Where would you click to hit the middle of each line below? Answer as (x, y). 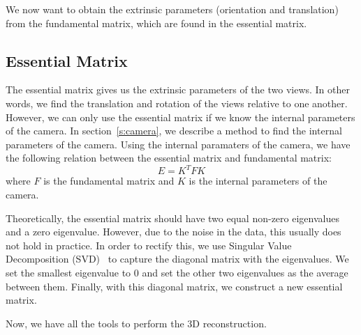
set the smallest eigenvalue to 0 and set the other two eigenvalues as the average (177, 273)
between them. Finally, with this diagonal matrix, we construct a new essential (174, 286)
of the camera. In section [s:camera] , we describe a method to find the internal (174, 131)
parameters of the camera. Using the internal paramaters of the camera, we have (178, 144)
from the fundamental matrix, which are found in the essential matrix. (156, 23)
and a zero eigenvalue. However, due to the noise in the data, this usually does (174, 232)
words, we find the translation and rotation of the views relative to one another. (177, 103)
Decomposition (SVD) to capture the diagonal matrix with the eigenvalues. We (177, 259)
